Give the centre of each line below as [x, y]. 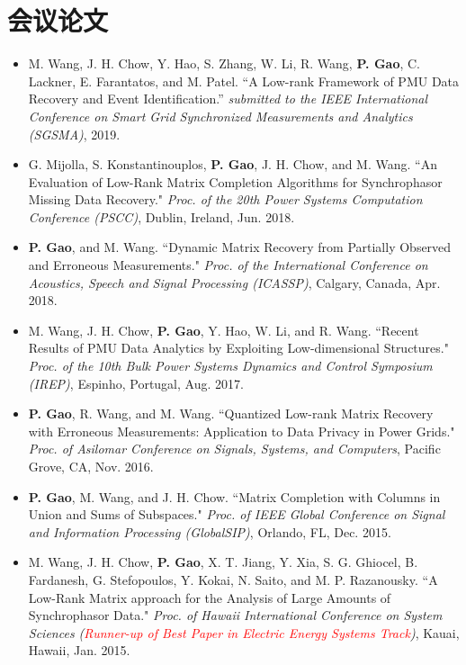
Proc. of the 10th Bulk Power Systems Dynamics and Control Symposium [230, 366]
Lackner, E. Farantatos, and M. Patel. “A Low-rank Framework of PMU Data [244, 81]
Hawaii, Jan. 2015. [79, 650]
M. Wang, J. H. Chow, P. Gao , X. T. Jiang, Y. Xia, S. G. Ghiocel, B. [223, 562]
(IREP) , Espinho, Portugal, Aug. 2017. [136, 383]
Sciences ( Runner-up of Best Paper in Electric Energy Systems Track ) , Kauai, [244, 632]
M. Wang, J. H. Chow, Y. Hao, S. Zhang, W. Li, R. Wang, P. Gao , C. [224, 63]
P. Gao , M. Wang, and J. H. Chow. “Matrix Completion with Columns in [234, 496]
